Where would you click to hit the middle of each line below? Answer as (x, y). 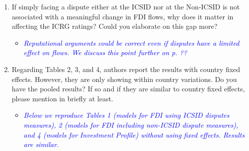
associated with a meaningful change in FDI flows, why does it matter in (123, 16)
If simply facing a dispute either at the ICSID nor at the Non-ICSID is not (126, 6)
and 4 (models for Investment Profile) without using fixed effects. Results (134, 134)
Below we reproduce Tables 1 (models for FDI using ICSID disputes (126, 115)
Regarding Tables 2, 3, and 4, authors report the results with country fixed (126, 69)
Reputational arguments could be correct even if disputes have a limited (131, 42)
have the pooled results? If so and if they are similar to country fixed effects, (128, 89)
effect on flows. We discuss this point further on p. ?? (105, 52)
